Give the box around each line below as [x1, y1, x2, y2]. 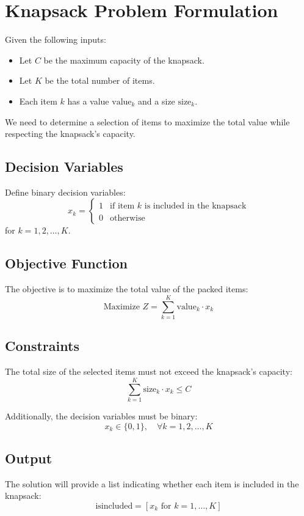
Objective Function [5, 254, 128, 273]
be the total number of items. [45, 74, 155, 87]
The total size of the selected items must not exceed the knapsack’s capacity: [5, 365, 292, 378]
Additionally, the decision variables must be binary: [5, 409, 198, 422]
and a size [138, 94, 175, 107]
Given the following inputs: [5, 33, 106, 46]
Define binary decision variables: [5, 185, 126, 198]
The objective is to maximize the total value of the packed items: [5, 282, 248, 295]
